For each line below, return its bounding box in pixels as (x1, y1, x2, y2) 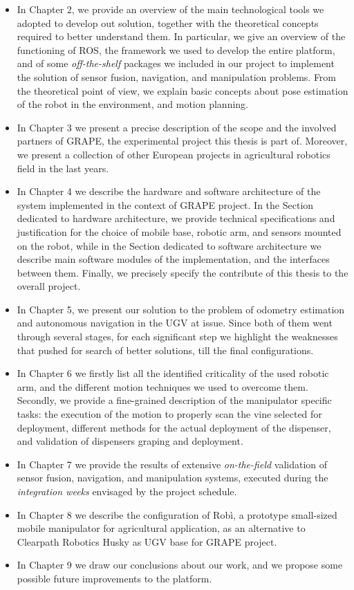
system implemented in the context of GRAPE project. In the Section (17, 197, 314, 212)
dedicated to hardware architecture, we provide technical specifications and (17, 211, 335, 225)
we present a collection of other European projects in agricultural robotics (17, 147, 330, 161)
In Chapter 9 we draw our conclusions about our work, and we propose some (17, 557, 343, 572)
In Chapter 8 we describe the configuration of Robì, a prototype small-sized (17, 507, 337, 522)
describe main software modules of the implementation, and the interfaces (17, 252, 330, 266)
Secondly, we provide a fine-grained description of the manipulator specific (17, 393, 332, 407)
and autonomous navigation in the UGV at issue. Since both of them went (17, 315, 333, 330)
